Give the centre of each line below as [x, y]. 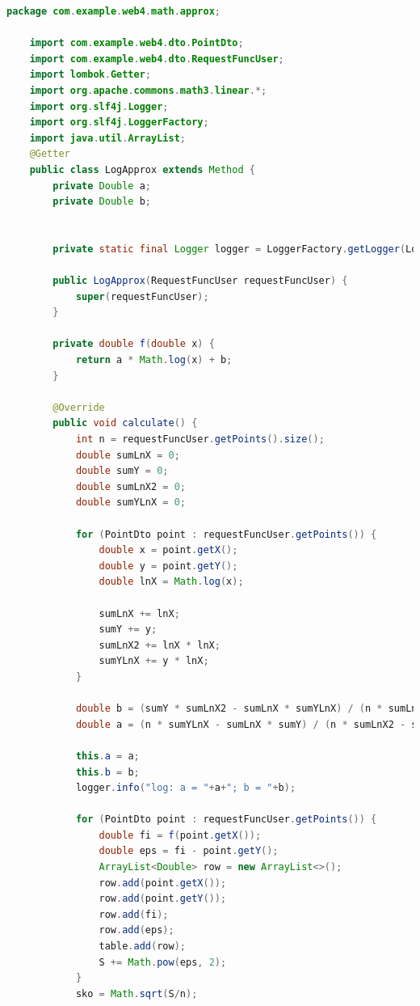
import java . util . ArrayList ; [107, 138]
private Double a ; [102, 186]
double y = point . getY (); [168, 566]
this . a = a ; [107, 756]
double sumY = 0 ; [122, 471]
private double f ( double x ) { [134, 344]
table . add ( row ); [142, 947]
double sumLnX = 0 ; [128, 455]
